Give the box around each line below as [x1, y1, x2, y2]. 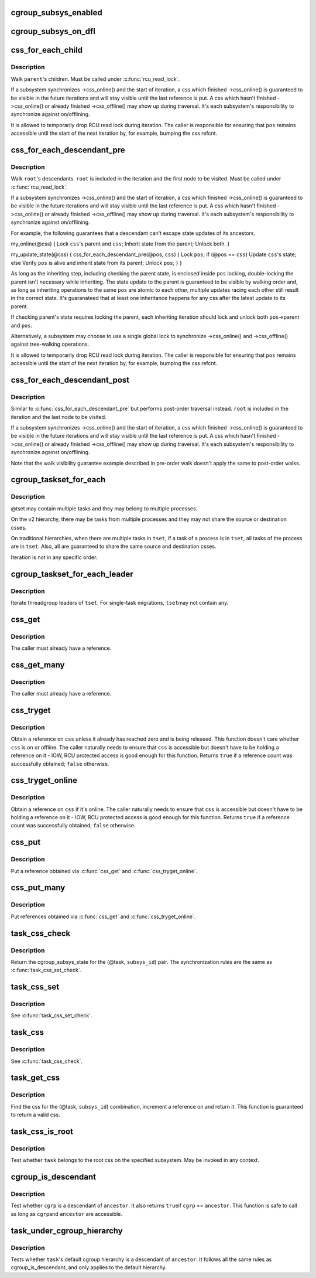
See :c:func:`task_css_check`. [11, 1058, 83, 1065]
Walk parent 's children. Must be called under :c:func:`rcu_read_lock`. [11, 75, 180, 82]
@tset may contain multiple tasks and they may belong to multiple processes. [11, 505, 198, 512]
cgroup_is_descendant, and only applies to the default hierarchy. [11, 1264, 167, 1271]
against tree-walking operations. [11, 340, 90, 348]
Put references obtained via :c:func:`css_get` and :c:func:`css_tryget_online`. [11, 913, 196, 920]
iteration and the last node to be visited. [11, 413, 107, 420]
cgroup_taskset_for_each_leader [11, 569, 134, 579]
